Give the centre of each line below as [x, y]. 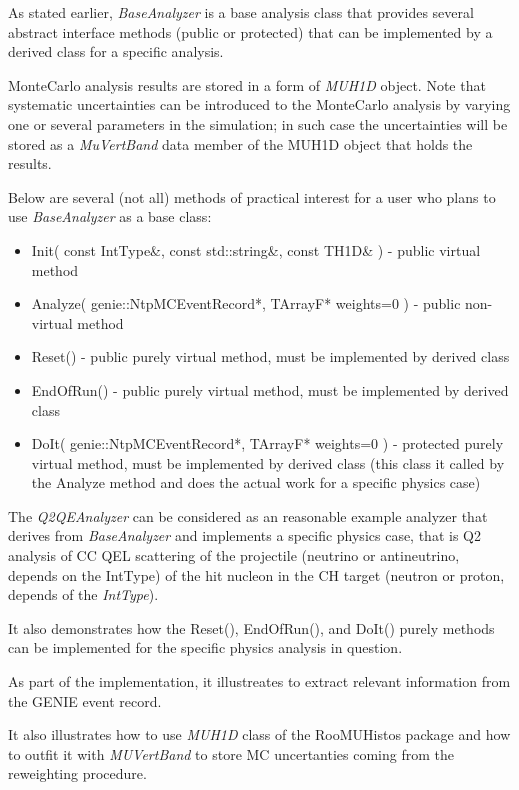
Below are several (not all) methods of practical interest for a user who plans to [252, 196]
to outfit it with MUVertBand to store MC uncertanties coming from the [231, 753]
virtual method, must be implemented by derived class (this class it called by [268, 462]
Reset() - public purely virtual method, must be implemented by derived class [270, 356]
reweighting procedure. [77, 773]
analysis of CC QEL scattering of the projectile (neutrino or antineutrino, [234, 555]
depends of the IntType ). [83, 594]
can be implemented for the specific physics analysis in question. [205, 647]
